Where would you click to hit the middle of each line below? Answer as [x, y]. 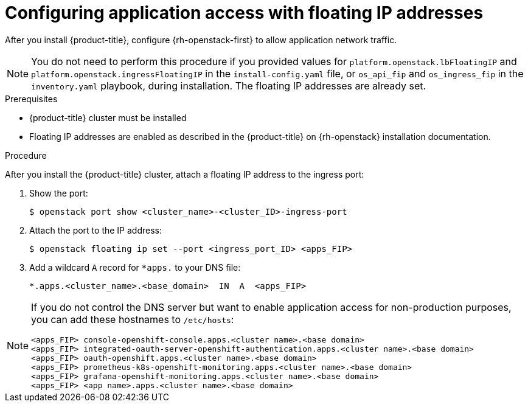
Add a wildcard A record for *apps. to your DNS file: [135, 267]
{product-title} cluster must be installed [108, 117]
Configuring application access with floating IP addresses [244, 13]
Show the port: [59, 193]
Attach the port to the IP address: [96, 230]
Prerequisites [31, 99]
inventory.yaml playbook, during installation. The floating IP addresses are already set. [229, 85]
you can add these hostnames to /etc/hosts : [133, 319]
